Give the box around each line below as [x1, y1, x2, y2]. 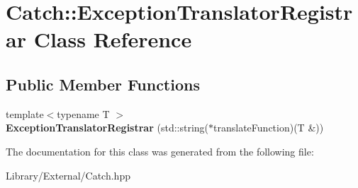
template [6, 106, 44, 121]
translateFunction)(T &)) [213, 120, 324, 135]
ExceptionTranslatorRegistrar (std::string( [6, 120, 209, 135]
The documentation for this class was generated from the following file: [6, 143, 314, 158]
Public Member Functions [6, 73, 200, 95]
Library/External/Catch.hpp [6, 168, 130, 182]
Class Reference [33, 25, 192, 54]
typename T [57, 106, 110, 121]
